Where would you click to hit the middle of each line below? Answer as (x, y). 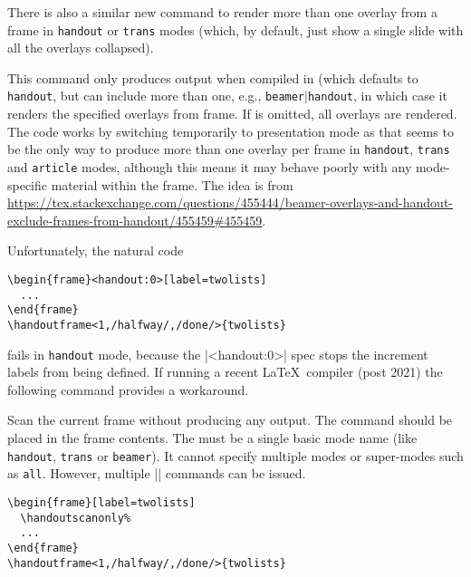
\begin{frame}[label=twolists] (101, 502)
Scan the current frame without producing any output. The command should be (230, 420)
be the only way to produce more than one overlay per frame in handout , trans (229, 149)
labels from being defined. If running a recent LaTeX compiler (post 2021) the (225, 372)
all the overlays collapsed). (81, 48)
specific (28, 184)
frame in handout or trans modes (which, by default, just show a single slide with (235, 29)
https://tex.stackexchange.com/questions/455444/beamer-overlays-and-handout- (231, 202)
